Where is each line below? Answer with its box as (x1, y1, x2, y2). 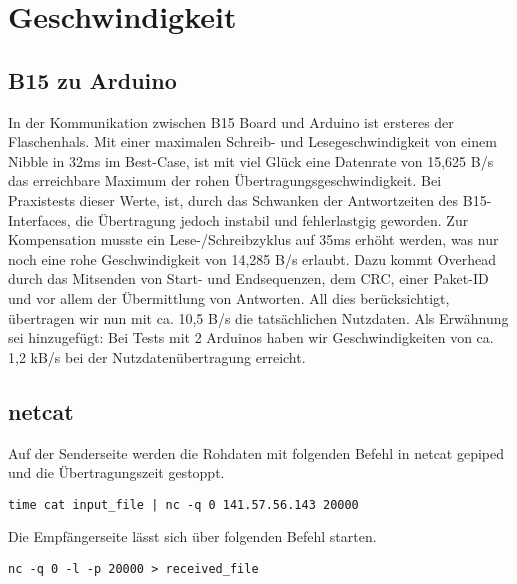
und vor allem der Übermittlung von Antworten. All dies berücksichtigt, (8, 287, 450, 308)
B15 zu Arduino (8, 64, 177, 95)
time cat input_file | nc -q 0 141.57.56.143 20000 (8, 497, 359, 512)
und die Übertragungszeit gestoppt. (8, 462, 225, 483)
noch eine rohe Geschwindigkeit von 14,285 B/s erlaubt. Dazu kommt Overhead (8, 248, 497, 269)
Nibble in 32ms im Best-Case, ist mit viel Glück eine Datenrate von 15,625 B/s (8, 150, 494, 171)
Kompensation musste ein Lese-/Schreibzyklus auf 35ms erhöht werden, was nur (8, 229, 499, 250)
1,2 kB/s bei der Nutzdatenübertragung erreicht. (8, 346, 306, 367)
